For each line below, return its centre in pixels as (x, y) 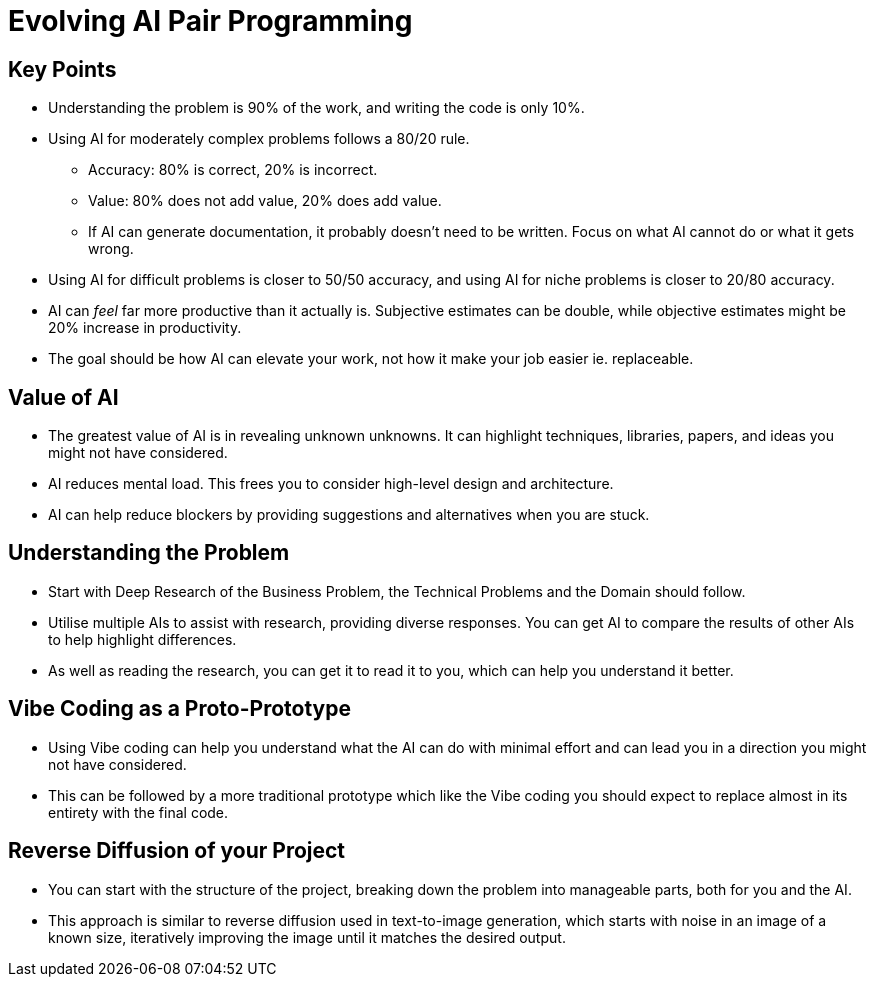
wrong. (111, 249)
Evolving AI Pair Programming (210, 21)
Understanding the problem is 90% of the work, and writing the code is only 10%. (316, 108)
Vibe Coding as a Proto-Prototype (179, 709)
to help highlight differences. (142, 639)
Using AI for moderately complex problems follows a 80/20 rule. (259, 139)
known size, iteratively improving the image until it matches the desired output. (307, 937)
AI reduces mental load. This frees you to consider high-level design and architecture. (331, 484)
